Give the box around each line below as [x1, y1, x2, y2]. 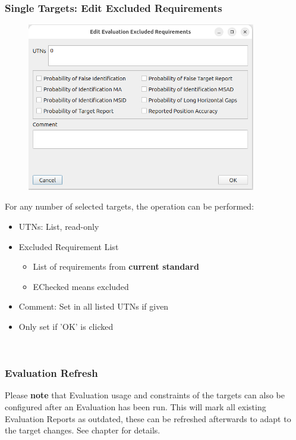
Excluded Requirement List [18, 240, 119, 252]
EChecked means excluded [33, 280, 129, 292]
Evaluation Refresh [5, 366, 98, 380]
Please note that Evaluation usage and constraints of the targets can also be [5, 389, 285, 401]
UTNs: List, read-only [18, 220, 99, 233]
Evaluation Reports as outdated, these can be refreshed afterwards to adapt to [5, 412, 291, 425]
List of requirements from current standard [33, 260, 199, 273]
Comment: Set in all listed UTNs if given [18, 300, 169, 313]
